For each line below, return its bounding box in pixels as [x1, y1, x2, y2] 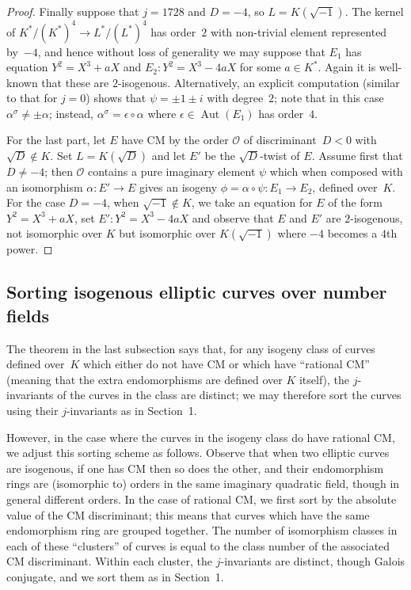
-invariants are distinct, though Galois [220, 553, 405, 569]
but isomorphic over [119, 225, 216, 242]
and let [151, 147, 186, 164]
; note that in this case [274, 89, 384, 106]
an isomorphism [6, 178, 83, 195]
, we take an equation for [191, 194, 313, 211]
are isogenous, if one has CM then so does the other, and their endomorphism [6, 459, 384, 476]
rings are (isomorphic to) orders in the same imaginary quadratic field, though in [6, 475, 400, 492]
